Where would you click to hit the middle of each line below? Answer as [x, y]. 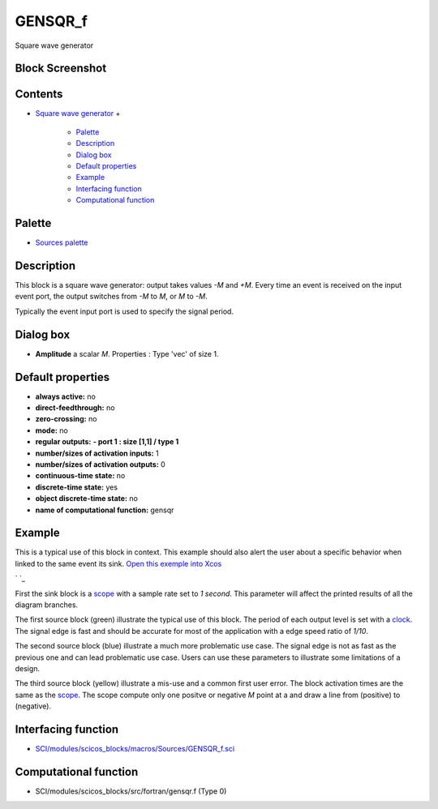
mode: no [52, 430]
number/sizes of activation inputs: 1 [97, 453]
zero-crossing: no [66, 419]
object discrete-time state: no [86, 499]
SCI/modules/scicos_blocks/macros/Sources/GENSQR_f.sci [135, 749]
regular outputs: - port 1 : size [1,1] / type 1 [107, 442]
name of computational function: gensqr [105, 510]
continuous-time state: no [80, 476]
